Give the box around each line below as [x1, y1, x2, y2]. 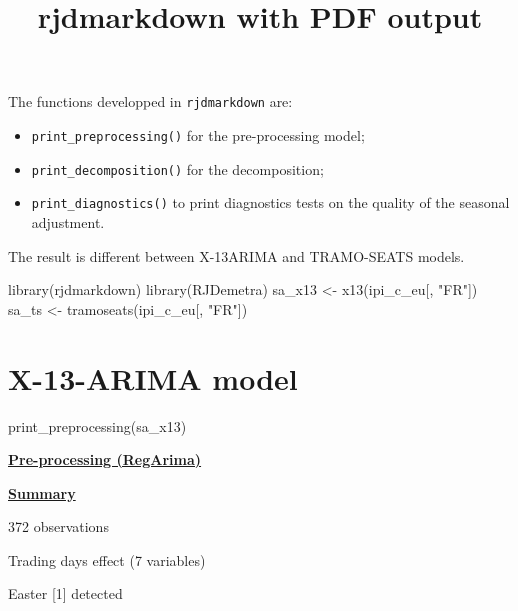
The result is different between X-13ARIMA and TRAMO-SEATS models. [8, 245, 465, 266]
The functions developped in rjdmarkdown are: [8, 91, 293, 112]
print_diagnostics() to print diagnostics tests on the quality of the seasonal [31, 192, 510, 213]
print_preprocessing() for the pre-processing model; [31, 125, 365, 146]
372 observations [8, 516, 109, 537]
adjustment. [31, 212, 105, 232]
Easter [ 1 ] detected [8, 583, 123, 604]
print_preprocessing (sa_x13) [8, 415, 187, 436]
